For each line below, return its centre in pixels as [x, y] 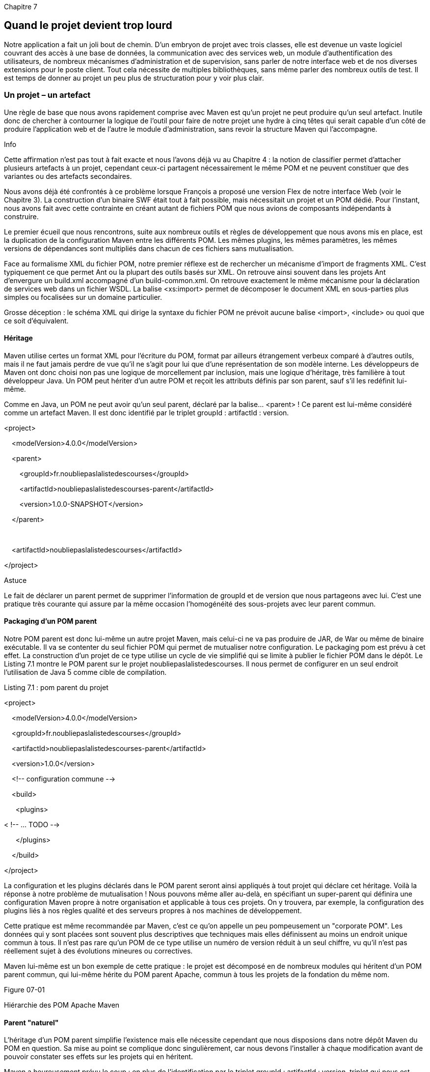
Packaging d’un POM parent [51, 621]
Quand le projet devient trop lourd [88, 26]
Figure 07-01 [25, 990]
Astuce [15, 580]
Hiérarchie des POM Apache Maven [62, 1005]
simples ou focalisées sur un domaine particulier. [83, 297]
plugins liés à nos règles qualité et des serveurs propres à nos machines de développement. [153, 911]
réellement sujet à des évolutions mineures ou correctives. [98, 951]
